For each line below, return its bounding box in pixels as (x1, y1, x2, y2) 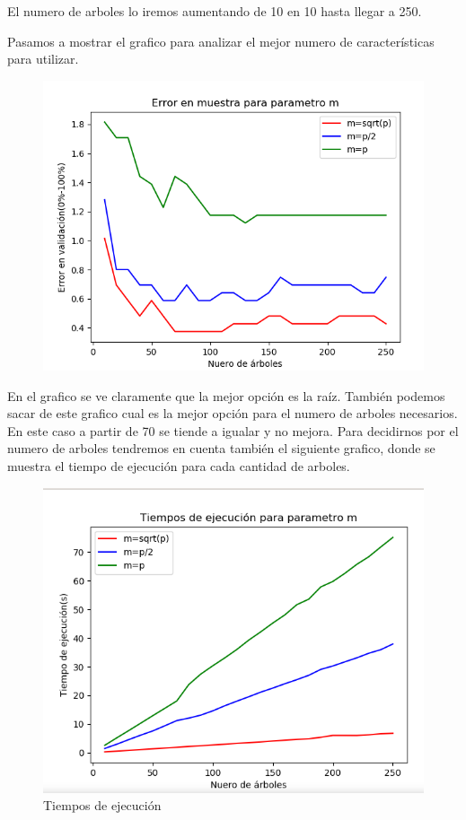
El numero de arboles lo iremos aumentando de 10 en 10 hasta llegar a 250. (7, 2, 422, 20)
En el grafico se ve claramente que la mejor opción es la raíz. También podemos (7, 386, 445, 405)
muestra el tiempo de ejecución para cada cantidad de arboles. (7, 456, 350, 475)
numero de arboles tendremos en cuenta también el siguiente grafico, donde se (7, 439, 435, 458)
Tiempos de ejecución (43, 796, 162, 815)
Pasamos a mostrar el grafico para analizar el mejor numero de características (7, 31, 435, 50)
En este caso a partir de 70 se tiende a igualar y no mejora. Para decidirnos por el (7, 421, 459, 440)
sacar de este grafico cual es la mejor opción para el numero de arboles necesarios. (7, 404, 458, 423)
